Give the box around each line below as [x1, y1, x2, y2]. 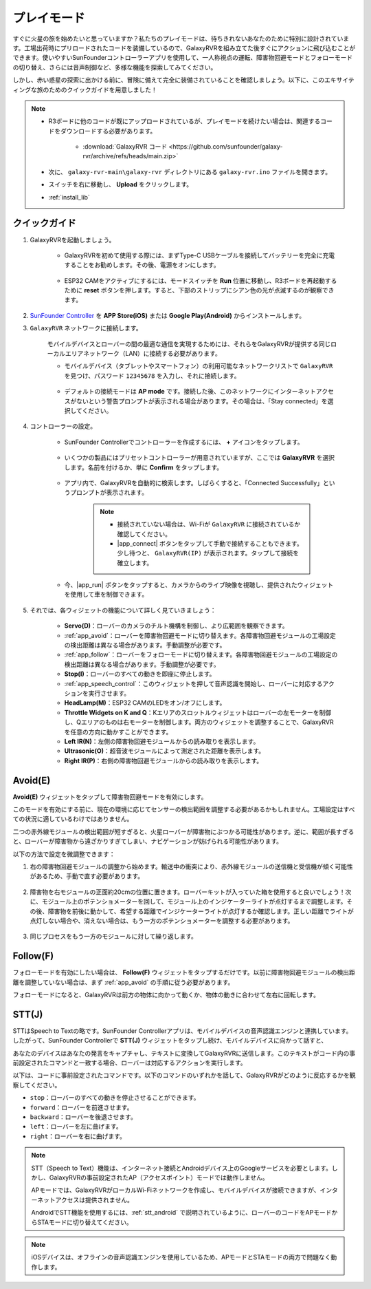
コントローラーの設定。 [30, 422, 96, 430]
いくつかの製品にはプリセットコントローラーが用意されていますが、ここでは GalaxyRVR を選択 [64, 454, 335, 462]
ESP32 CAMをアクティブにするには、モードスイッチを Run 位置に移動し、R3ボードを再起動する [64, 276, 337, 285]
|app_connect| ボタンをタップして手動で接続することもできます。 [117, 539, 303, 547]
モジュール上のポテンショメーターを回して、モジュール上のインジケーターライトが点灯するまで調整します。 [41, 897, 347, 906]
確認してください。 [117, 530, 172, 538]
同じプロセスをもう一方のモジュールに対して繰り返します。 [30, 933, 197, 941]
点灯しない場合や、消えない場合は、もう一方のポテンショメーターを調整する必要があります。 [30, 916, 294, 925]
